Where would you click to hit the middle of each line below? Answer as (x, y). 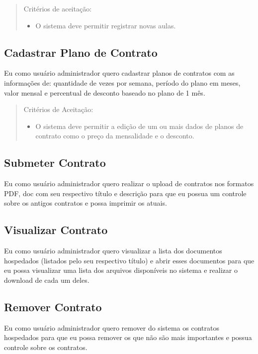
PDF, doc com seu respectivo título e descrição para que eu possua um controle (125, 193)
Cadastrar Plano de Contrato (81, 52)
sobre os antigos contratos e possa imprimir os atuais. (86, 203)
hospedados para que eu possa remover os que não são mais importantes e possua (128, 337)
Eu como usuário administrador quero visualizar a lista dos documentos (113, 251)
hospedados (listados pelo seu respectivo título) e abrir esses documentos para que (129, 260)
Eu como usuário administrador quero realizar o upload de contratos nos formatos (129, 183)
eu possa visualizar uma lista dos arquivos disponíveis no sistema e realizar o (121, 270)
